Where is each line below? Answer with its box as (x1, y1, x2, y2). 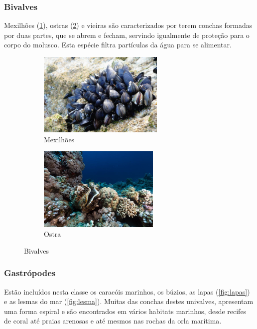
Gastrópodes (4, 267, 56, 279)
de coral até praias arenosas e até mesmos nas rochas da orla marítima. (4, 316, 222, 326)
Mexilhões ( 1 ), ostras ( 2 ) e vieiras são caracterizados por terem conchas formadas (4, 20, 253, 30)
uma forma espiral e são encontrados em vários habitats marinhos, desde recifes (4, 306, 247, 316)
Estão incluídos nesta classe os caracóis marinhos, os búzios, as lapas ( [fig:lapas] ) (4, 286, 250, 297)
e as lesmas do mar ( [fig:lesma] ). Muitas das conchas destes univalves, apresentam (4, 296, 254, 307)
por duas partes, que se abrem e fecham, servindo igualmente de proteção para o (4, 29, 250, 40)
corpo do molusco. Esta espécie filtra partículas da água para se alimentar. (4, 39, 232, 50)
